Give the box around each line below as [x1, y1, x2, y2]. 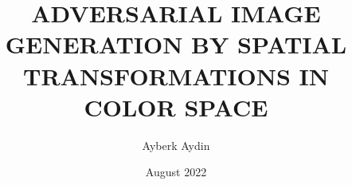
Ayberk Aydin [142, 136, 210, 153]
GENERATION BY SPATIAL [5, 28, 347, 61]
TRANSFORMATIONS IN [23, 59, 329, 92]
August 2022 [145, 163, 207, 180]
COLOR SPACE [84, 90, 268, 123]
